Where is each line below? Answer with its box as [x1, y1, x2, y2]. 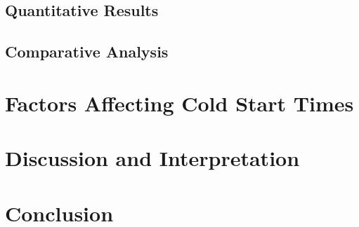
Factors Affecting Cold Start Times [5, 88, 354, 117]
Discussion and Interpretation [5, 144, 300, 172]
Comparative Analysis [5, 41, 169, 62]
